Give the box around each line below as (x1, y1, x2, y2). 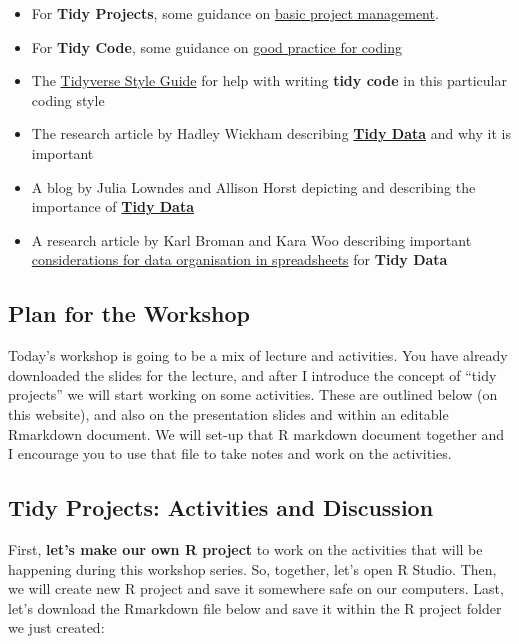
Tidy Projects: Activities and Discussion (8, 492, 434, 523)
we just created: (8, 617, 105, 638)
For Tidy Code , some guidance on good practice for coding (31, 36, 402, 57)
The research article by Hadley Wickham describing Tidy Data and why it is (31, 123, 511, 144)
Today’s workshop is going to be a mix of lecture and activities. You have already (8, 345, 508, 366)
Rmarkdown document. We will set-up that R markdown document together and (8, 423, 505, 444)
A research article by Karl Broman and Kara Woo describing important (31, 229, 472, 250)
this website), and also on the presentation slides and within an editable (8, 403, 449, 424)
